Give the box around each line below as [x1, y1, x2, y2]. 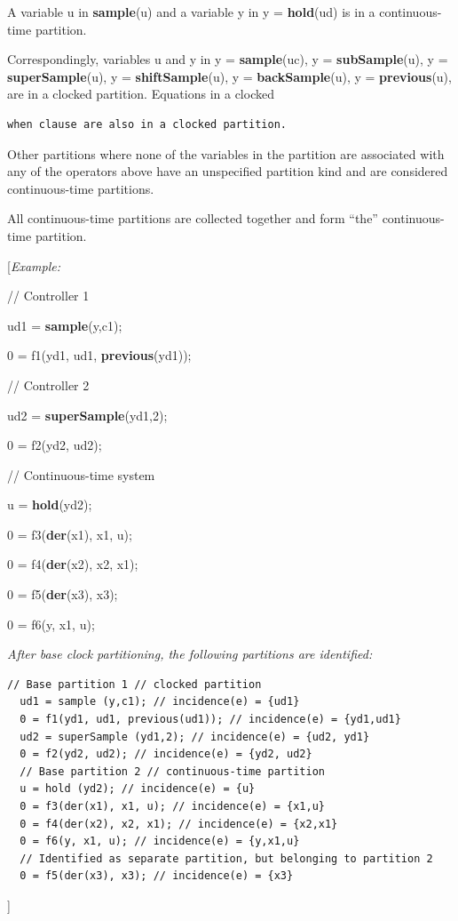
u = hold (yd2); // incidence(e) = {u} [20, 782, 256, 796]
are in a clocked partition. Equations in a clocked [7, 84, 274, 103]
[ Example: [7, 256, 60, 275]
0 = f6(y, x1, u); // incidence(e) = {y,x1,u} [20, 835, 300, 848]
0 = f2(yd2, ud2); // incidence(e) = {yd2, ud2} [20, 748, 312, 761]
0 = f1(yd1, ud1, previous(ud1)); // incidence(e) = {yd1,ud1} [20, 713, 401, 726]
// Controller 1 [7, 286, 90, 305]
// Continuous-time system [7, 465, 155, 484]
